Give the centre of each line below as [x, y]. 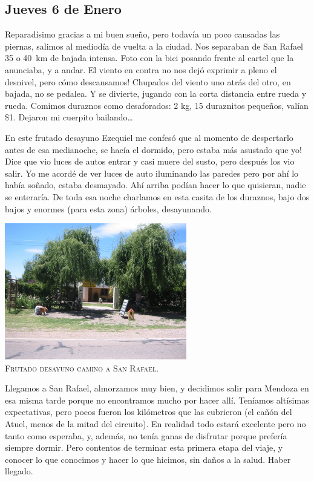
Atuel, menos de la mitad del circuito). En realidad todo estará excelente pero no [155, 424]
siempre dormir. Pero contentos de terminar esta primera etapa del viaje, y [144, 447]
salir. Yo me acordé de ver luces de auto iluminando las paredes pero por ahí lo [152, 173]
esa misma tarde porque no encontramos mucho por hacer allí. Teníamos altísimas [157, 400]
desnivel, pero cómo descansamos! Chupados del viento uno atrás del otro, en [148, 81]
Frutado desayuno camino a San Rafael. [82, 368]
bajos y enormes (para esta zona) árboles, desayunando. [108, 208]
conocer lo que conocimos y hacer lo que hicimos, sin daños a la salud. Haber [148, 459]
